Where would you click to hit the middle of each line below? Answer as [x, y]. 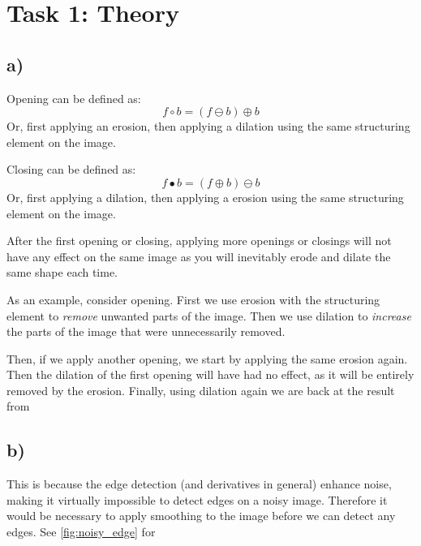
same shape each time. [62, 272]
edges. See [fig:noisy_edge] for [81, 532]
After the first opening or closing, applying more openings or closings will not [199, 241]
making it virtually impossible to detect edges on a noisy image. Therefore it [197, 499]
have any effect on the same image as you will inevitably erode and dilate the [199, 256]
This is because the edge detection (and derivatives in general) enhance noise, [199, 484]
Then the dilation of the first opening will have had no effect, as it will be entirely [210, 374]
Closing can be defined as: [71, 169]
